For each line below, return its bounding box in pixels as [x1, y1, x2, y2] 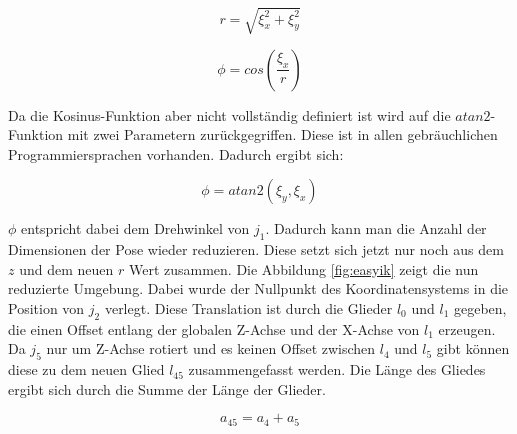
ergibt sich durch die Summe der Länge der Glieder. [8, 378, 326, 399]
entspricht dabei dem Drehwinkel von [21, 218, 250, 239]
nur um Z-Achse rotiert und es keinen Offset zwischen [46, 338, 376, 359]
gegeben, [453, 297, 507, 318]
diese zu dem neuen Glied [8, 359, 165, 380]
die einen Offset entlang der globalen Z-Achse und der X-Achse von [8, 318, 420, 339]
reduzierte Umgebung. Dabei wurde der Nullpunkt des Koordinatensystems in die [8, 278, 509, 299]
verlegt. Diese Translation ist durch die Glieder [104, 297, 393, 318]
